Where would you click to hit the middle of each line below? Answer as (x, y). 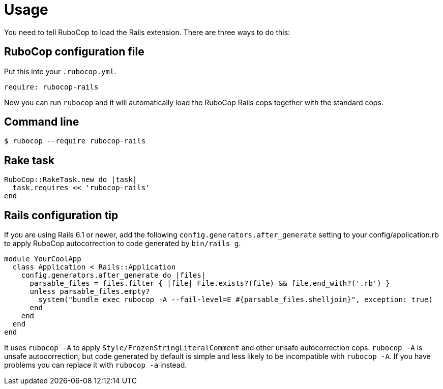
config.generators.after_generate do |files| (113, 275)
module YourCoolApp (43, 259)
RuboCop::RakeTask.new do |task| (71, 180)
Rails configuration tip (61, 215)
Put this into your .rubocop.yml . (60, 71)
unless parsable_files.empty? (90, 292)
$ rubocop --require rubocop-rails (75, 141)
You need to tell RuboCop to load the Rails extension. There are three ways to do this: (147, 32)
